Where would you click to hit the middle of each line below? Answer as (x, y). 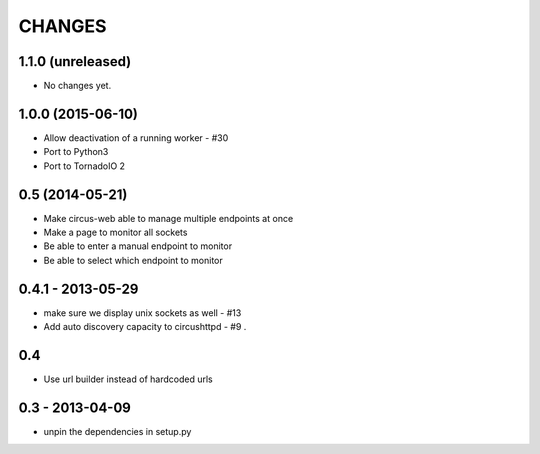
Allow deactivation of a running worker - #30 (136, 137)
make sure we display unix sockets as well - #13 (142, 312)
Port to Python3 (76, 152)
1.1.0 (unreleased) (75, 61)
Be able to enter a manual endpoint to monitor (138, 246)
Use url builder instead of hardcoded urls (128, 379)
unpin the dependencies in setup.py (117, 431)
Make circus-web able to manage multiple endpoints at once (168, 218)
